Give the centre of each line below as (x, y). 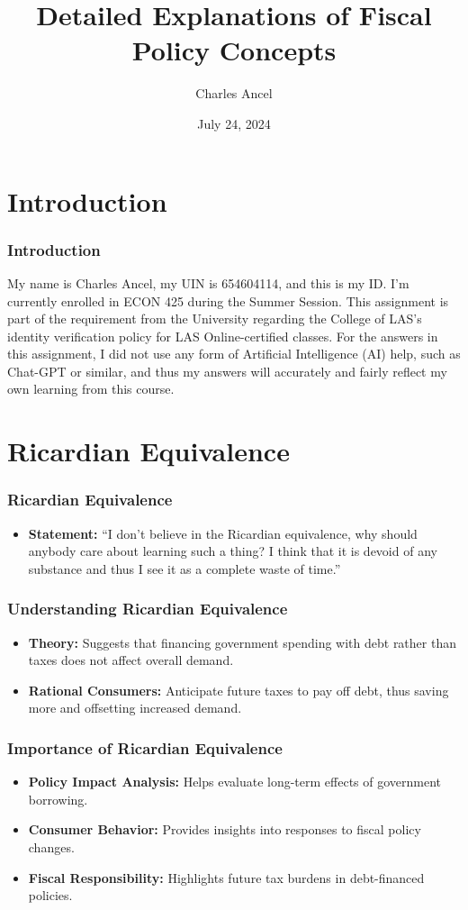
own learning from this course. (91, 389)
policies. (50, 895)
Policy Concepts (234, 50)
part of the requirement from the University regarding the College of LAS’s (215, 318)
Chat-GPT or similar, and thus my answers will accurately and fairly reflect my (227, 371)
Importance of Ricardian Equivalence (145, 747)
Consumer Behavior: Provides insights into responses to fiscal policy (225, 829)
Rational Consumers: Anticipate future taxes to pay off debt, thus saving (238, 690)
